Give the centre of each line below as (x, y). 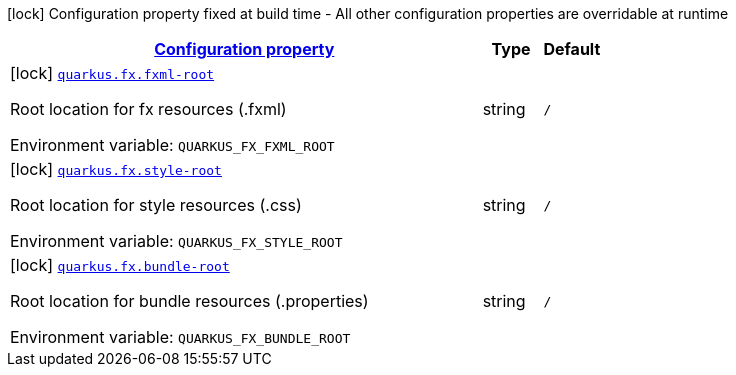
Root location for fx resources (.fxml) (148, 109)
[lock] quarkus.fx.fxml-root (112, 73)
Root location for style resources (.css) (156, 205)
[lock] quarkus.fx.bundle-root (120, 265)
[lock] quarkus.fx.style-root (116, 169)
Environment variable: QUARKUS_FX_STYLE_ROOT (176, 241)
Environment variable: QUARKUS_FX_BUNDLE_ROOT (180, 337)
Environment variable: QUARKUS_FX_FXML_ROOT (172, 145)
